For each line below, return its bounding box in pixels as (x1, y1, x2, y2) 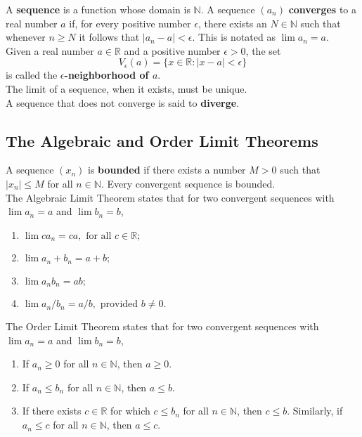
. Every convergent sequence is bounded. (101, 176, 276, 190)
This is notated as (198, 30, 276, 44)
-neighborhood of (64, 67, 149, 82)
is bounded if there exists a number (87, 162, 246, 177)
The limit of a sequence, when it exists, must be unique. (6, 81, 247, 96)
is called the (6, 67, 58, 82)
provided (100, 299, 138, 310)
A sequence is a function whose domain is (6, 2, 190, 16)
